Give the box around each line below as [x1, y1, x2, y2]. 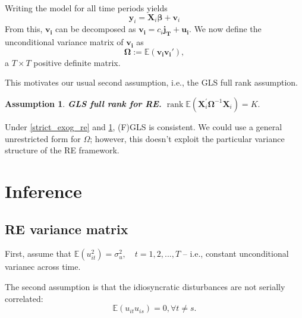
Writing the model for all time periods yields [5, 2, 168, 14]
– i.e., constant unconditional [183, 247, 289, 260]
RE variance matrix [5, 219, 128, 238]
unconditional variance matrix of [5, 36, 124, 48]
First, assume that [5, 247, 72, 260]
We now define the [194, 23, 262, 35]
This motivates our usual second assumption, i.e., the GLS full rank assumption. [5, 76, 298, 89]
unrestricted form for [5, 132, 81, 144]
